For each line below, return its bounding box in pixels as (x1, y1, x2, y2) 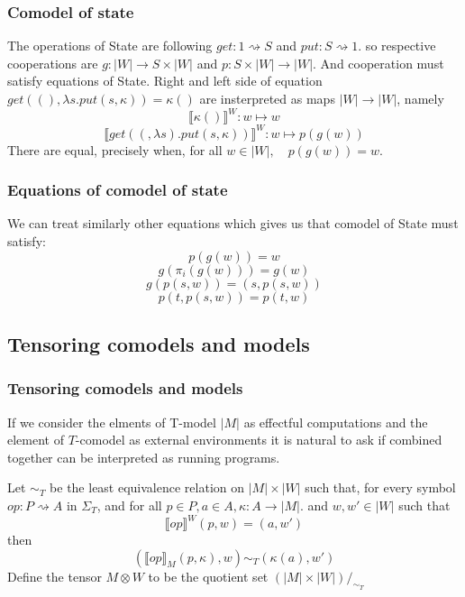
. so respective (358, 36, 436, 55)
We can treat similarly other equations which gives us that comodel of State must (7, 214, 459, 233)
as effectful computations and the (243, 412, 428, 431)
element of (7, 430, 64, 449)
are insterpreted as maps (199, 89, 335, 107)
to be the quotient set (148, 566, 269, 585)
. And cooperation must (313, 53, 444, 72)
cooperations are (7, 53, 98, 72)
